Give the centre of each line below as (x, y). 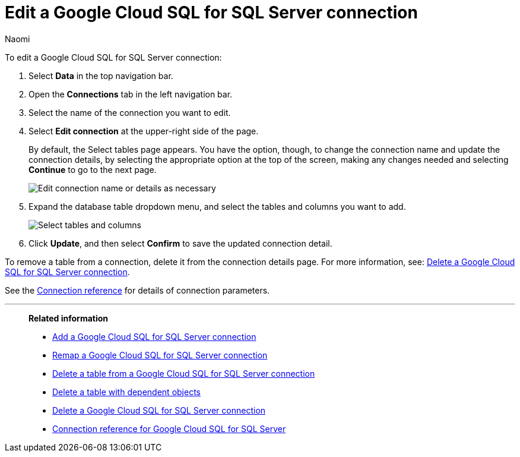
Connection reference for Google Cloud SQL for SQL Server (169, 428)
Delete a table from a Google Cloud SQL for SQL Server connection (184, 373)
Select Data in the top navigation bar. (101, 75)
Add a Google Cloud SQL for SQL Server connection (154, 336)
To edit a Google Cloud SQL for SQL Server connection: (113, 57)
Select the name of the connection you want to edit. (130, 112)
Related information (69, 318)
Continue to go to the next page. (93, 169)
